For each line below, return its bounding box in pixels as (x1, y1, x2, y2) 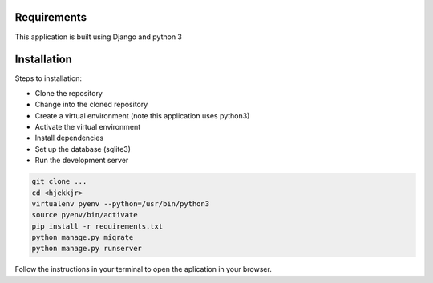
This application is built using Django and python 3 (14, 32, 182, 42)
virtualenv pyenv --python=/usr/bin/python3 (31, 199, 210, 208)
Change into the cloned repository (34, 100, 148, 110)
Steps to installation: (14, 74, 83, 83)
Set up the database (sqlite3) (34, 144, 132, 153)
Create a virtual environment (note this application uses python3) (34, 110, 250, 120)
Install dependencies (34, 133, 104, 143)
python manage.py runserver (31, 244, 142, 253)
